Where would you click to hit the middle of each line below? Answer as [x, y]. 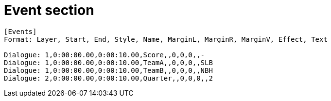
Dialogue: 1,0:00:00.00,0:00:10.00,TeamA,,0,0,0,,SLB [108, 62]
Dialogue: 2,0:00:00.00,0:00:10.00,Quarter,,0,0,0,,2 [108, 78]
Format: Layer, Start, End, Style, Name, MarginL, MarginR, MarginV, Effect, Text [166, 39]
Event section [49, 10]
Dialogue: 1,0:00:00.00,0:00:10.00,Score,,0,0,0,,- [105, 55]
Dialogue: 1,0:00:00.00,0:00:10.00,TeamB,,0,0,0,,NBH [108, 70]
